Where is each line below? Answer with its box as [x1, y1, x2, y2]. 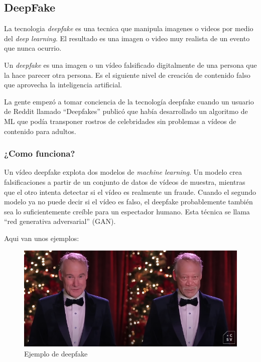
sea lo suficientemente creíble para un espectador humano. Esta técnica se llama [4, 206, 250, 216]
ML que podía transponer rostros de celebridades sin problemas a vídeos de [4, 115, 236, 126]
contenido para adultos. [4, 126, 76, 136]
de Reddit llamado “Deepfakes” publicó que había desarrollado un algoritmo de [4, 106, 248, 116]
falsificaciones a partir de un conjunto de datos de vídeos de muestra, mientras [4, 176, 245, 187]
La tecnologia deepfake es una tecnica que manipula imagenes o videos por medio [4, 23, 253, 34]
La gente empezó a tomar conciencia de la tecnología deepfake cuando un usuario [4, 96, 254, 106]
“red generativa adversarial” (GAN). [4, 216, 116, 226]
